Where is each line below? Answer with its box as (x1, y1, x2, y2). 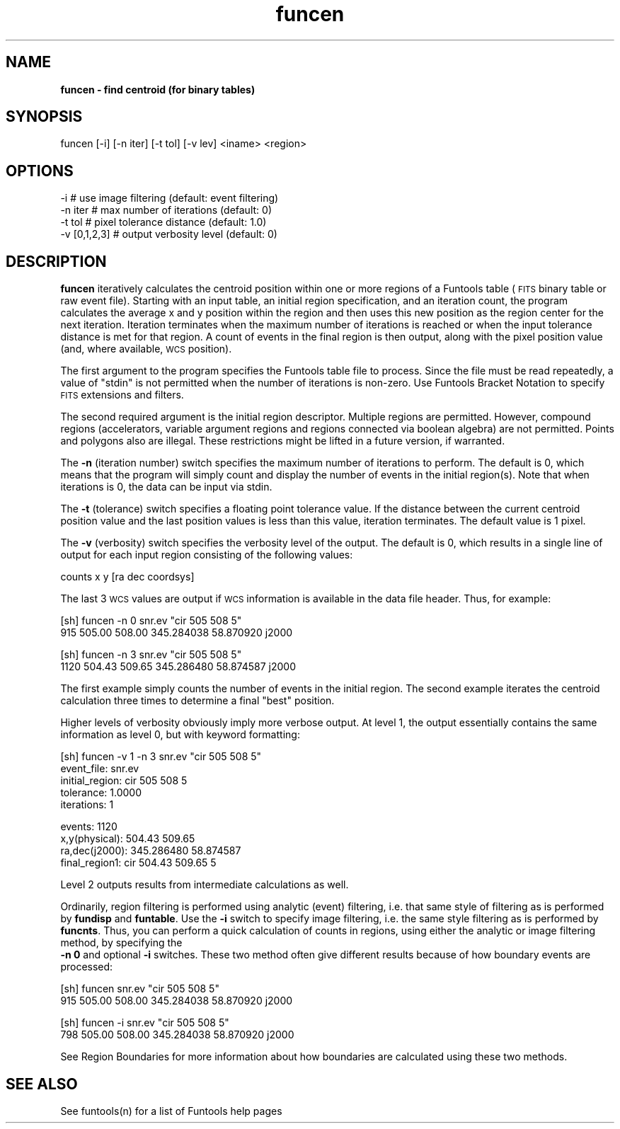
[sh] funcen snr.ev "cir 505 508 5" (60, 982, 219, 995)
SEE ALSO (6, 1074, 78, 1093)
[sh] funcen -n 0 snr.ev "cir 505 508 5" (60, 614, 242, 627)
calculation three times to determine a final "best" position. (60, 694, 335, 707)
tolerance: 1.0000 (60, 786, 142, 799)
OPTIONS (6, 161, 74, 180)
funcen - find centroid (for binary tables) (60, 83, 256, 96)
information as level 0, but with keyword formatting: (60, 728, 300, 741)
